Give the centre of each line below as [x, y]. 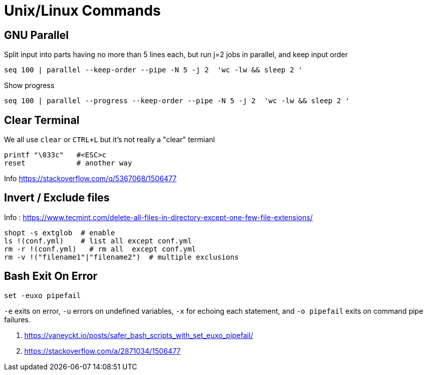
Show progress [29, 86]
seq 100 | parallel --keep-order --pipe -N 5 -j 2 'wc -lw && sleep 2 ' [154, 70]
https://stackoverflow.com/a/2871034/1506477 [102, 351]
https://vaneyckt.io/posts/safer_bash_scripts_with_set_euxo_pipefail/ [139, 335]
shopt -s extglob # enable [60, 233]
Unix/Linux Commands [82, 11]
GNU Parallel [36, 35]
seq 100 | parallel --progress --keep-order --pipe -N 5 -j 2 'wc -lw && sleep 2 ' [177, 101]
